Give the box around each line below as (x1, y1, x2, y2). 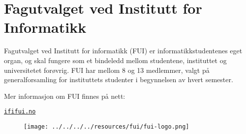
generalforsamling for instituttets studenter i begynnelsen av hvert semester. (4, 74, 233, 85)
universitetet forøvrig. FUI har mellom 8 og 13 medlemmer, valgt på (4, 65, 210, 75)
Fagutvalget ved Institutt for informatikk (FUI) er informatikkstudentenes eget (4, 45, 243, 56)
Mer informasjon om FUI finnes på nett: (4, 90, 125, 101)
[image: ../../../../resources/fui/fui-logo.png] (24, 123, 189, 130)
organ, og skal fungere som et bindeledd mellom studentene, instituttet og (4, 55, 227, 65)
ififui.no (4, 108, 36, 115)
